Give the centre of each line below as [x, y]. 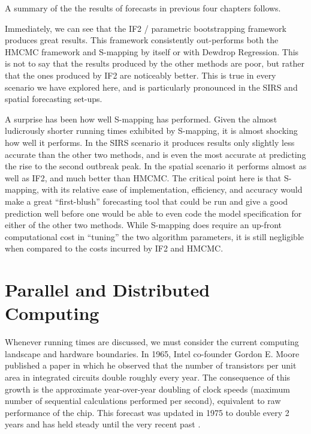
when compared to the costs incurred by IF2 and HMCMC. [114, 248]
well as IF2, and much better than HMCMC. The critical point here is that [143, 177]
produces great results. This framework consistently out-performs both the [142, 40]
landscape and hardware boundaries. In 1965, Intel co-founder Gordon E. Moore [152, 353]
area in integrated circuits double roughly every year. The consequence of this [148, 377]
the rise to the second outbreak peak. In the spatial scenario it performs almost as [156, 166]
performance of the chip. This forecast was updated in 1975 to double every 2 [147, 412]
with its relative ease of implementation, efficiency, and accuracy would [172, 189]
